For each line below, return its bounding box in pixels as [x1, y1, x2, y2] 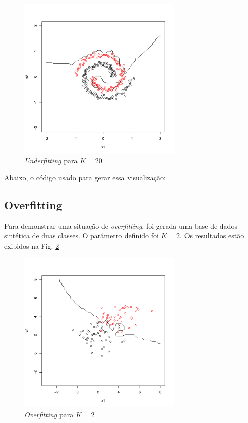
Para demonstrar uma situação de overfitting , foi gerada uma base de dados [4, 220, 237, 231]
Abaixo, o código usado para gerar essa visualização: [4, 172, 166, 183]
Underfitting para [24, 155, 78, 166]
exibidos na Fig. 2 [4, 240, 59, 251]
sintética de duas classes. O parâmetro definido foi [4, 230, 159, 241]
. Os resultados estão [180, 230, 244, 241]
